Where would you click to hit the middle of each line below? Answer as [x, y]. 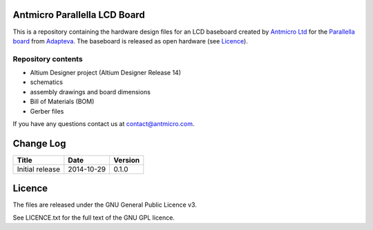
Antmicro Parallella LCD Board [79, 15]
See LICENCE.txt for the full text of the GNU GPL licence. [94, 218]
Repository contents [48, 59]
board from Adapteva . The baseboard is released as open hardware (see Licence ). [130, 41]
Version [127, 160]
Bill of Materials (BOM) [62, 102]
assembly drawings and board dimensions [90, 92]
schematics [47, 82]
